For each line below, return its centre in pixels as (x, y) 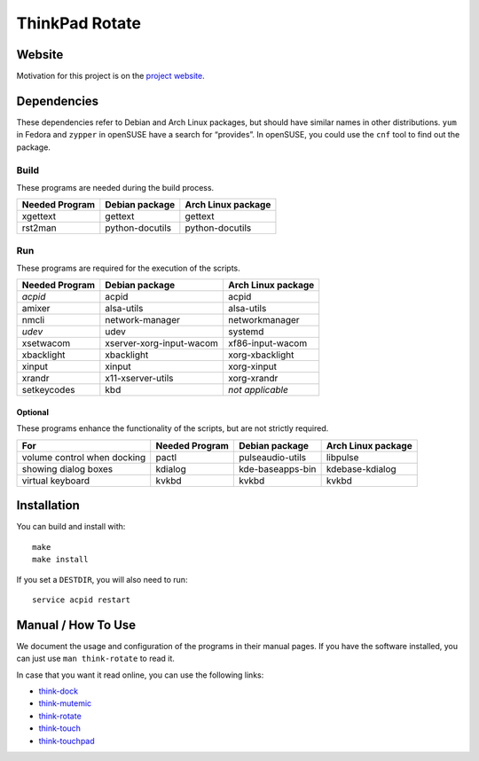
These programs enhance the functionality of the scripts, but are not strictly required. (173, 428)
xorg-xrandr (253, 379)
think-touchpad (67, 741)
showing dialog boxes (67, 468)
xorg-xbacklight (261, 355)
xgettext (39, 216)
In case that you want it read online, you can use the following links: (140, 675)
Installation (48, 506)
